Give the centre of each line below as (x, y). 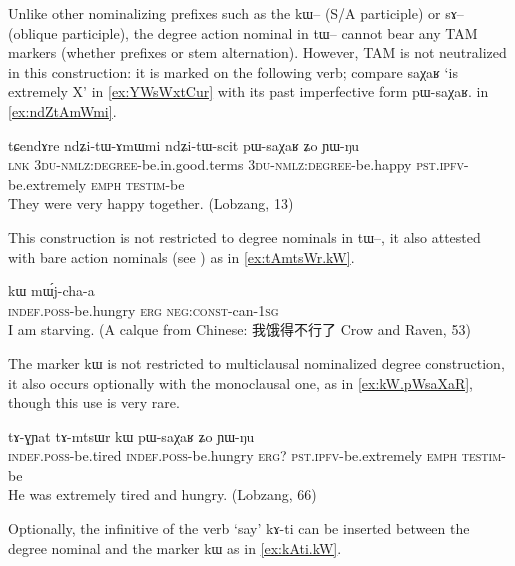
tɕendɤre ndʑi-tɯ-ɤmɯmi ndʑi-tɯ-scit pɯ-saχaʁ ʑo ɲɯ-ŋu (184, 144)
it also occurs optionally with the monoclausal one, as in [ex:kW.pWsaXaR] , (241, 382)
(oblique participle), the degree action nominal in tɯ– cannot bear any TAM (243, 32)
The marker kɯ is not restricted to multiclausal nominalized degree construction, (256, 362)
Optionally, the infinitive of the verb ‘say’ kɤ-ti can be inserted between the (239, 528)
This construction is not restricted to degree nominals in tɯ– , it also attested (244, 236)
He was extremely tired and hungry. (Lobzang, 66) (162, 494)
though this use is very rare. (94, 402)
